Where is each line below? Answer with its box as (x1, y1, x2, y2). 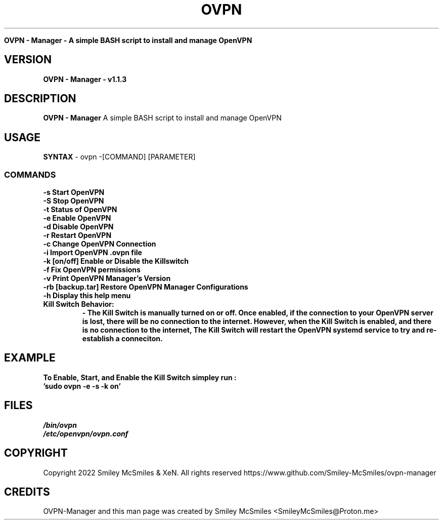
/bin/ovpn (43, 420, 77, 429)
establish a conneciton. (82, 334, 163, 343)
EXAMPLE (4, 351, 56, 365)
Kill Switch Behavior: (43, 300, 114, 309)
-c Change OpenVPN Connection (43, 239, 156, 249)
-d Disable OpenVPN (43, 222, 114, 231)
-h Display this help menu (43, 291, 131, 300)
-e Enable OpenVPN (43, 214, 111, 223)
